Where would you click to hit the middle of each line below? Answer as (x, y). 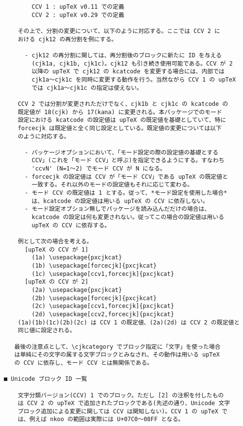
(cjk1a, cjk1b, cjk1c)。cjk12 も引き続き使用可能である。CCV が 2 (132, 63)
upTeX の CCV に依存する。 (71, 225)
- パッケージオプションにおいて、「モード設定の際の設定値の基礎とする (121, 152)
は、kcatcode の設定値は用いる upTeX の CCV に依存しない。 (120, 201)
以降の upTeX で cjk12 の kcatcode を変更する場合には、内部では (128, 72)
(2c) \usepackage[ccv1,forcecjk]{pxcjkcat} (103, 306)
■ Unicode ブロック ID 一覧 (46, 379)
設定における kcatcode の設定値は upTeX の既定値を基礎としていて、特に (122, 120)
